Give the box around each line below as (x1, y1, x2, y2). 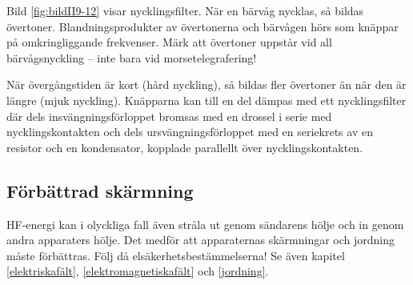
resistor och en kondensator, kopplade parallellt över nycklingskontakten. (6, 138, 363, 155)
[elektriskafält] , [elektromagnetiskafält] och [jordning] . (6, 263, 269, 279)
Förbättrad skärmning (6, 178, 194, 203)
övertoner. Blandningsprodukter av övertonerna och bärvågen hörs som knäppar (6, 18, 399, 34)
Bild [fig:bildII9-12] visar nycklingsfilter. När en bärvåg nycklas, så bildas (6, 2, 364, 18)
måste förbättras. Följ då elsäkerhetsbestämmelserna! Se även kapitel (6, 247, 345, 263)
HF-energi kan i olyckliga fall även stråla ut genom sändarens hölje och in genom (6, 215, 404, 232)
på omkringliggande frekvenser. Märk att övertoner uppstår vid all (6, 34, 332, 50)
